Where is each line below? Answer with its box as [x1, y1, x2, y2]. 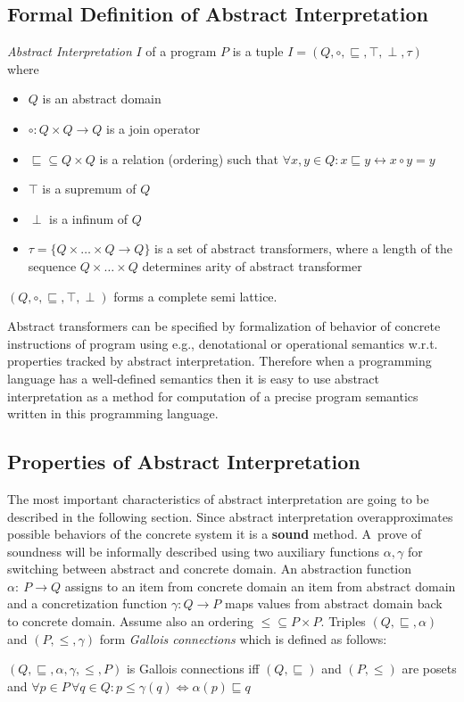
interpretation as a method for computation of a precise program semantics [7, 386, 418, 405]
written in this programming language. [7, 404, 219, 423]
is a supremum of [42, 179, 137, 198]
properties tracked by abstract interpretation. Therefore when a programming [7, 351, 432, 370]
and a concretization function [7, 594, 168, 613]
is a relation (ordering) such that [99, 149, 279, 168]
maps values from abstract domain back [224, 594, 443, 613]
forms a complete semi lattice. [113, 286, 278, 305]
